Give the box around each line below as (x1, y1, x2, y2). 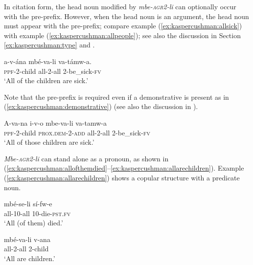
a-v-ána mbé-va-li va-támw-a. (4, 56, 92, 66)
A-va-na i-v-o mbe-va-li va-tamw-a (4, 117, 107, 128)
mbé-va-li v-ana (4, 234, 50, 244)
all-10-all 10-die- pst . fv (4, 208, 71, 218)
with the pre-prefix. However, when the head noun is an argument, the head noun (4, 11, 249, 21)
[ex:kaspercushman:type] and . (4, 40, 95, 50)
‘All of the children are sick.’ (4, 75, 89, 86)
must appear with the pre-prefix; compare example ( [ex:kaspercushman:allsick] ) (4, 21, 242, 31)
